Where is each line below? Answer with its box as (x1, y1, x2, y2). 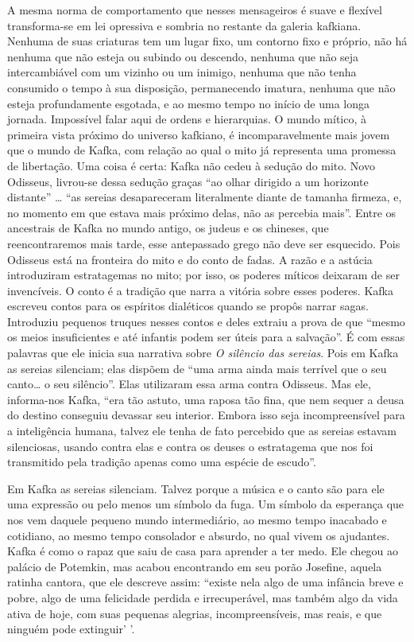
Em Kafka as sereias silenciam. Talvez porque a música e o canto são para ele (7, 480, 385, 496)
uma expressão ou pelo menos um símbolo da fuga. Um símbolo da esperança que (7, 496, 404, 512)
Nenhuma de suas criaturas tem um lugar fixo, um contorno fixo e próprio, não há (7, 33, 408, 49)
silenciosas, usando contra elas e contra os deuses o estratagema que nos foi (7, 438, 373, 454)
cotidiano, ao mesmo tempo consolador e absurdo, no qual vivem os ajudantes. (7, 527, 390, 543)
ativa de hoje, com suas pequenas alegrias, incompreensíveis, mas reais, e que (7, 605, 382, 621)
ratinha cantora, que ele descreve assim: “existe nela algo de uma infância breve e (7, 574, 404, 590)
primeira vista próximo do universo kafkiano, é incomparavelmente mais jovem (7, 126, 390, 142)
